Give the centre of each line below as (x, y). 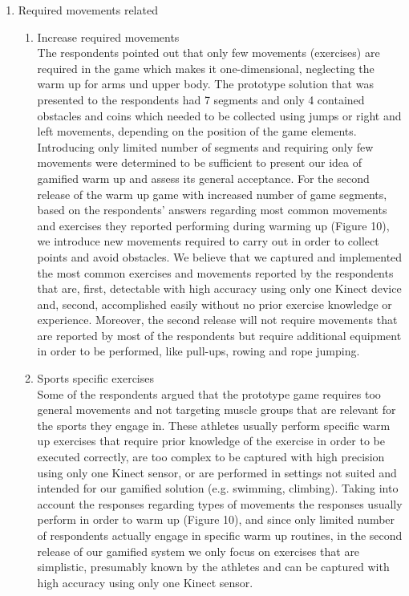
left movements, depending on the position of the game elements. (197, 131)
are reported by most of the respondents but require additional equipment (219, 335)
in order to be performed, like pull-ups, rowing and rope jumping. (198, 351)
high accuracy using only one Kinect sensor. (145, 582)
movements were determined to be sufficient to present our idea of (199, 162)
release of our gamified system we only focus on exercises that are (198, 551)
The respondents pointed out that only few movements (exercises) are (209, 53)
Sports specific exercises (96, 378)
